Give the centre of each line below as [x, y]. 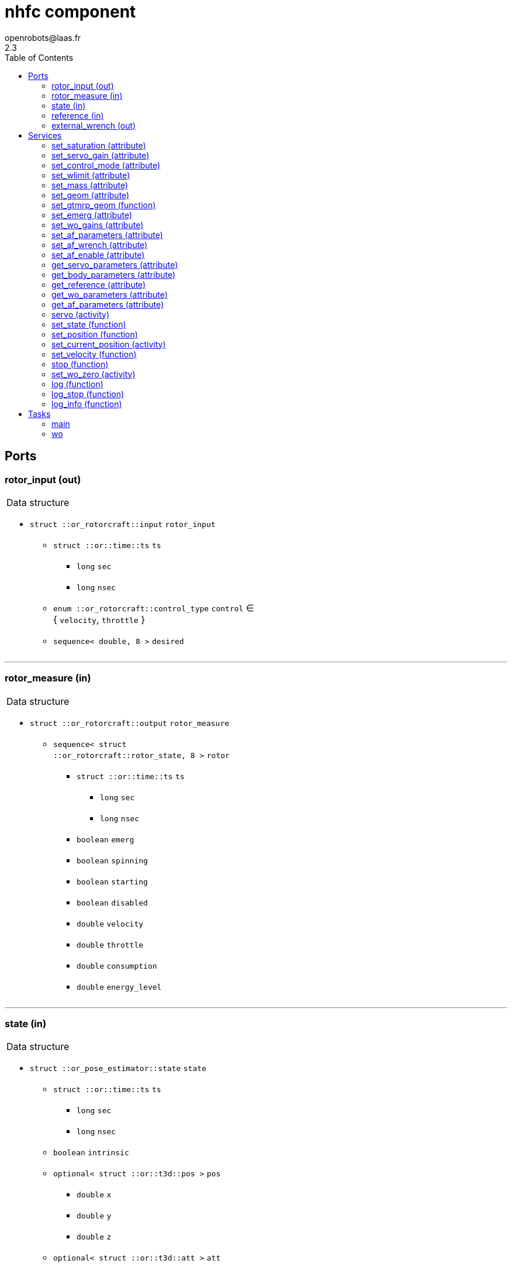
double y [94, 1216]
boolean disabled [112, 903]
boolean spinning [112, 860]
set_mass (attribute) [90, 185]
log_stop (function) [88, 394]
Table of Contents [39, 57]
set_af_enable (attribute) [98, 254]
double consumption [117, 966]
